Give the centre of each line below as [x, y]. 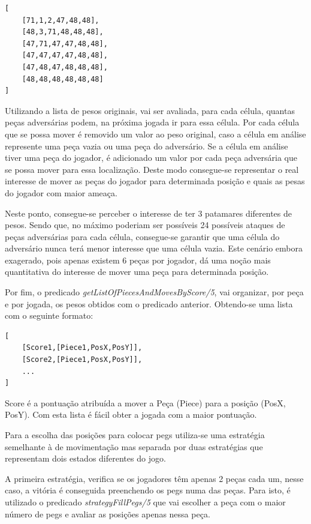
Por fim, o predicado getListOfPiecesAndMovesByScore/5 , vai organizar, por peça [154, 292]
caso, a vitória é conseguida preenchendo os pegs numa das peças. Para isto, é [148, 490]
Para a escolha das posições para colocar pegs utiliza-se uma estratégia [135, 435]
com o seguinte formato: [49, 315]
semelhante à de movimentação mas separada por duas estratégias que [134, 446]
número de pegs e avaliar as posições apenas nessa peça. [108, 513]
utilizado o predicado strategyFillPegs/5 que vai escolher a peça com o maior [145, 501]
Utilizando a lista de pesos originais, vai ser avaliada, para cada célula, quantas [150, 110]
